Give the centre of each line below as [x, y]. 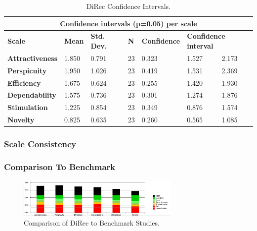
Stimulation [28, 107]
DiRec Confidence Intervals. [128, 6]
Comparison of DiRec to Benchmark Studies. [92, 223]
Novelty [21, 120]
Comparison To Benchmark [60, 166]
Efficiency [24, 83]
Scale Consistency [40, 144]
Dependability [32, 95]
